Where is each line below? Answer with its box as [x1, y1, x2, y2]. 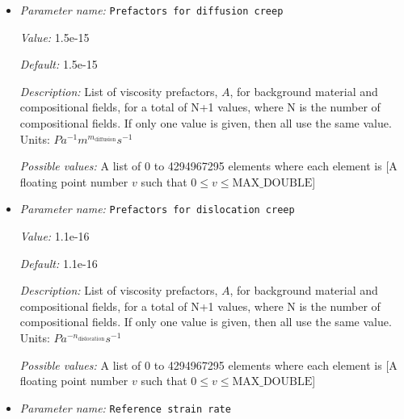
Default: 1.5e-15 [19, 56, 98, 73]
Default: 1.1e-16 [19, 254, 98, 271]
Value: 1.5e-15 [19, 28, 90, 45]
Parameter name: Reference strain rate [19, 399, 231, 416]
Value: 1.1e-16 [19, 228, 90, 245]
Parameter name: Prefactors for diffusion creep [19, 2, 284, 18]
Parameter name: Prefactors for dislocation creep [19, 200, 295, 217]
